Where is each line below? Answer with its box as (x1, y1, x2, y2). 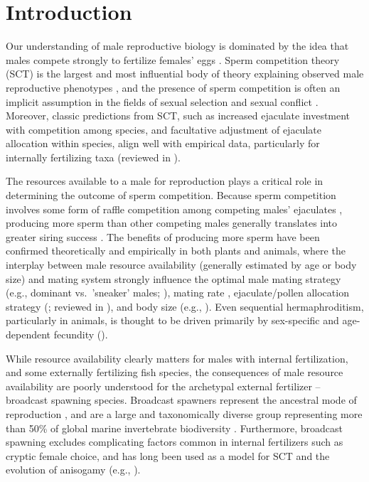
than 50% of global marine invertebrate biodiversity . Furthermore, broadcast (6, 420, 343, 435)
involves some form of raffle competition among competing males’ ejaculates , (6, 201, 343, 216)
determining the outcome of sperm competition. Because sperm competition (6, 188, 336, 203)
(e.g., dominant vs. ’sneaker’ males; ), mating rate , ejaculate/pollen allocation (6, 285, 349, 300)
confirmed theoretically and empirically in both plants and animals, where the (6, 243, 346, 258)
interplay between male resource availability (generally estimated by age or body (6, 257, 357, 272)
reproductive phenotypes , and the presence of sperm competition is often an (6, 80, 341, 95)
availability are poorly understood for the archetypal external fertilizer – (6, 378, 321, 393)
